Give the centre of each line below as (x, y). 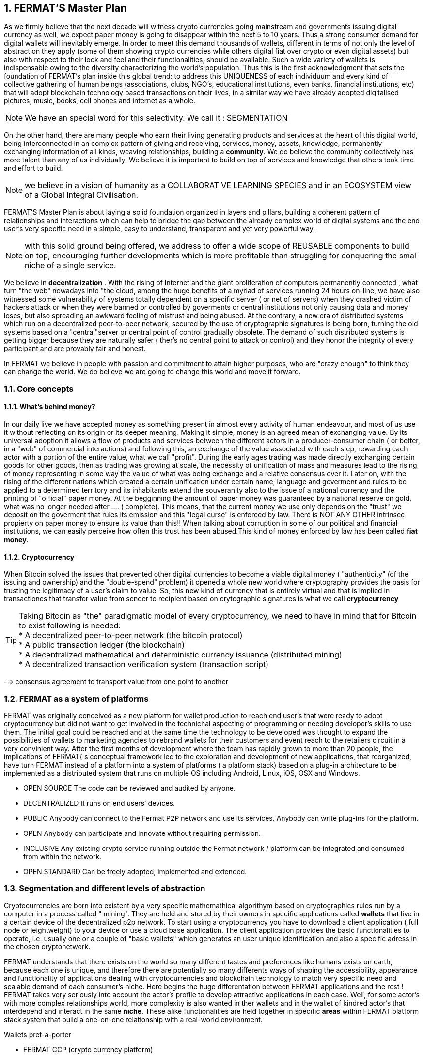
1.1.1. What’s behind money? (50, 407)
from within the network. (63, 856)
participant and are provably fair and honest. (75, 349)
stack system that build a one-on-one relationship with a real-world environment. (133, 1019)
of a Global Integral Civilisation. (82, 195)
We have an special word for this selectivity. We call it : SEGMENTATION (156, 118)
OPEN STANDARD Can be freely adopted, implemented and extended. (135, 871)
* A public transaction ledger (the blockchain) (102, 645)
